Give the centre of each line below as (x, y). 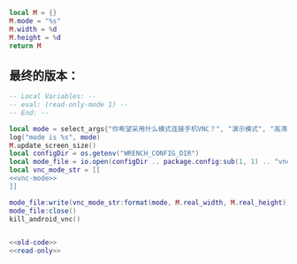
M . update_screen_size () (53, 145)
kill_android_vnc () (45, 219)
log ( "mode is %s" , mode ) (55, 137)
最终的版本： (44, 75)
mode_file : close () (43, 211)
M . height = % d (35, 37)
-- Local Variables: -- (53, 97)
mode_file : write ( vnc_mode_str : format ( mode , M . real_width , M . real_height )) (150, 202)
